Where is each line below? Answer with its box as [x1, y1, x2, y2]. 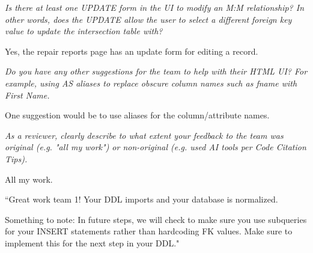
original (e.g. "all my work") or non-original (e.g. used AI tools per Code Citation [5, 141, 306, 153]
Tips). [5, 152, 28, 165]
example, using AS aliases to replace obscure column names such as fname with [5, 76, 297, 89]
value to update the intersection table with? [5, 25, 163, 37]
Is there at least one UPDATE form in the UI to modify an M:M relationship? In [5, 1, 305, 13]
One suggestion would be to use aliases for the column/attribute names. [5, 109, 270, 121]
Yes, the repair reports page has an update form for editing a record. [5, 44, 258, 57]
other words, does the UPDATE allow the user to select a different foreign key [5, 13, 292, 25]
